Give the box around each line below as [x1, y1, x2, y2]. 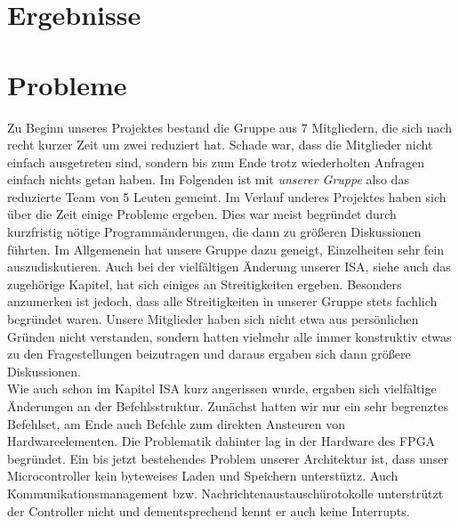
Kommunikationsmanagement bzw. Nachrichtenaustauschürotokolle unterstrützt [7, 483, 444, 502]
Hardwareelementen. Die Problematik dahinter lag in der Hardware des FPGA [7, 432, 436, 450]
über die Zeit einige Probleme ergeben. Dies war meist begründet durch [7, 205, 397, 223]
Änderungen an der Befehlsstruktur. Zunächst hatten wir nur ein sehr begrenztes [7, 397, 448, 415]
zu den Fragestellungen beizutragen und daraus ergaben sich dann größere [7, 344, 411, 363]
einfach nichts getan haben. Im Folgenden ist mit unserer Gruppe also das [7, 170, 409, 189]
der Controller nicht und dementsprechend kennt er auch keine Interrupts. [7, 501, 410, 520]
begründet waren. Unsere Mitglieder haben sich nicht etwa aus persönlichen [7, 310, 419, 328]
